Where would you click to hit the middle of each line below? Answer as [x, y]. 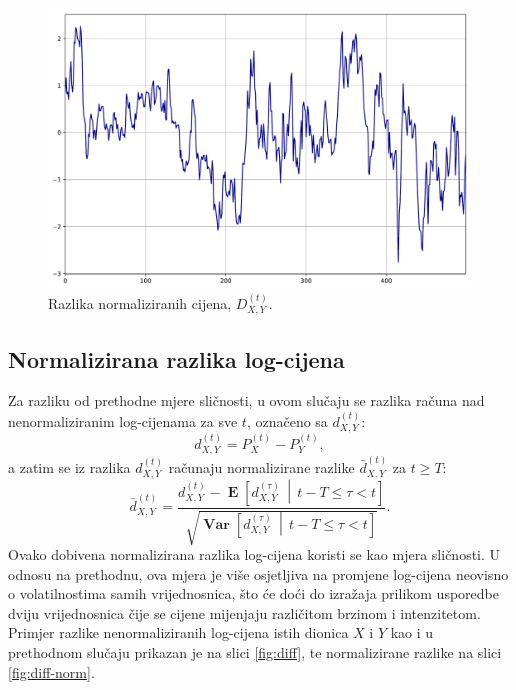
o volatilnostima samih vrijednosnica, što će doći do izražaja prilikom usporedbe [253, 593]
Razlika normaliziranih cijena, [140, 302]
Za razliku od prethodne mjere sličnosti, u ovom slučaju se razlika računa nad [246, 400]
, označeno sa [287, 420]
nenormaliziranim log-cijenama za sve [123, 420]
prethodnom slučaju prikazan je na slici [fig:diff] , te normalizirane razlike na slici [255, 652]
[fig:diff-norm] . [51, 671]
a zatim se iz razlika [69, 467]
